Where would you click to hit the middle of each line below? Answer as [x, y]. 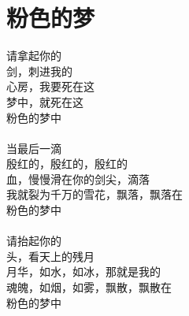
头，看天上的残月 [50, 256]
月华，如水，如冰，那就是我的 [83, 271]
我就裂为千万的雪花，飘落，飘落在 [94, 194]
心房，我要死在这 [50, 86]
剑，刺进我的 [39, 71]
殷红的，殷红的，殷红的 [67, 164]
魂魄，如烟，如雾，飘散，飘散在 [89, 287]
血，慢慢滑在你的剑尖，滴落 [78, 178]
